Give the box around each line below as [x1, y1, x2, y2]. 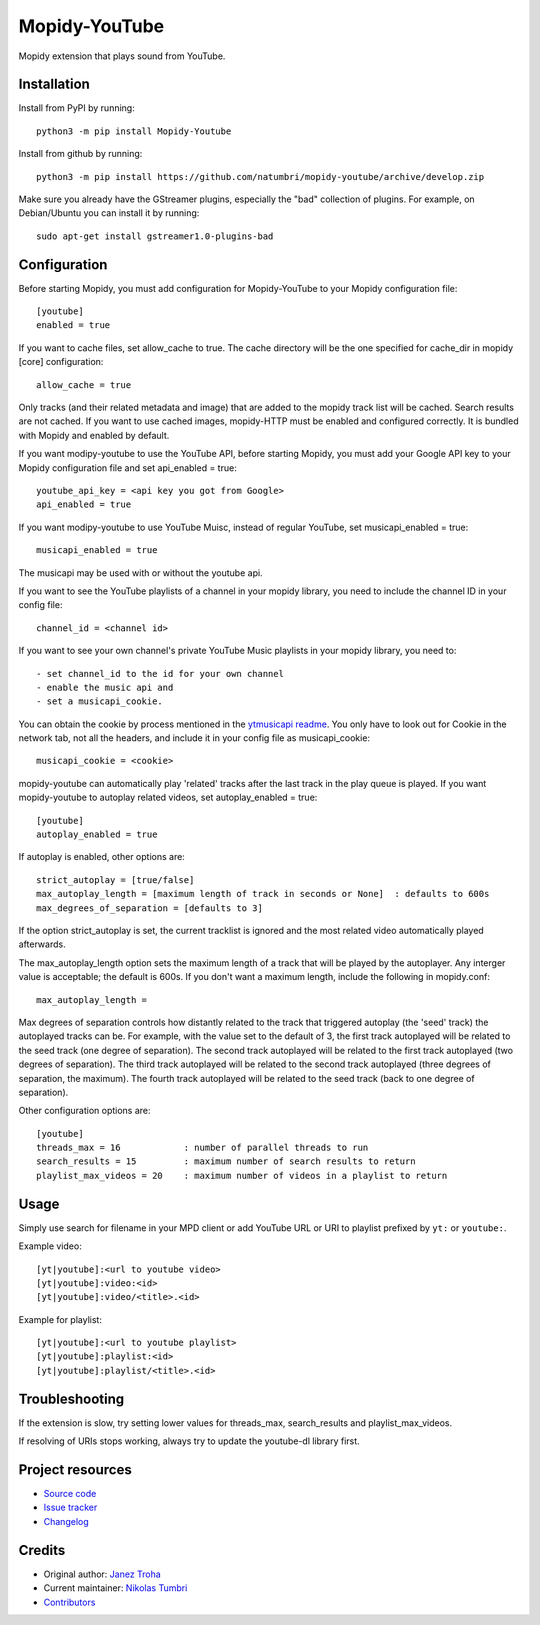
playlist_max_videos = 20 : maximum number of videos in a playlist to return [36, 1170, 448, 1181]
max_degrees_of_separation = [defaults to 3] [36, 902, 264, 914]
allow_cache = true [36, 379, 132, 390]
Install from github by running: [18, 148, 143, 160]
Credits [18, 1541, 66, 1559]
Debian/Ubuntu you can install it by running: [18, 207, 200, 219]
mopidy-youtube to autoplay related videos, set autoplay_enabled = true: [18, 791, 318, 804]
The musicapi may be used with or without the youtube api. [18, 566, 264, 579]
